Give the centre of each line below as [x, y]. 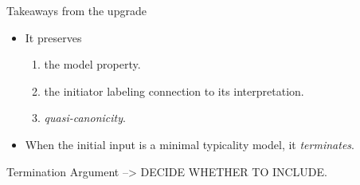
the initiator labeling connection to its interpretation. [174, 91]
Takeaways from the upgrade [76, 10]
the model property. [92, 64]
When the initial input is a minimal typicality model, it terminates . [190, 144]
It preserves [53, 37]
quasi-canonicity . [85, 118]
